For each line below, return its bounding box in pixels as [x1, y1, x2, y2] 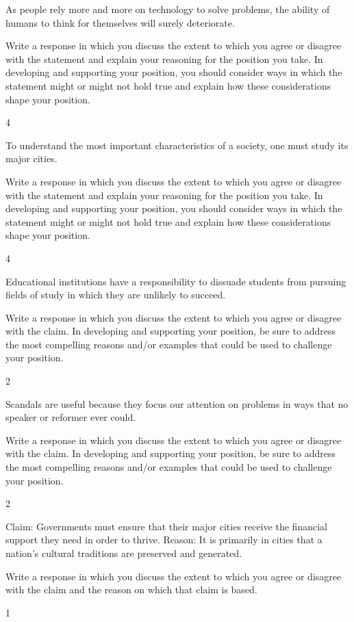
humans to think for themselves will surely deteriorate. [5, 15, 235, 29]
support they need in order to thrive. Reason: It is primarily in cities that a [5, 532, 323, 547]
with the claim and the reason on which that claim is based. [5, 582, 257, 597]
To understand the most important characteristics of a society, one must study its [5, 138, 349, 152]
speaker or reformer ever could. [5, 410, 136, 424]
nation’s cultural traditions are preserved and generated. [5, 546, 242, 560]
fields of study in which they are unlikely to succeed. [5, 287, 226, 302]
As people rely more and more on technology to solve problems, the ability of [5, 2, 330, 16]
